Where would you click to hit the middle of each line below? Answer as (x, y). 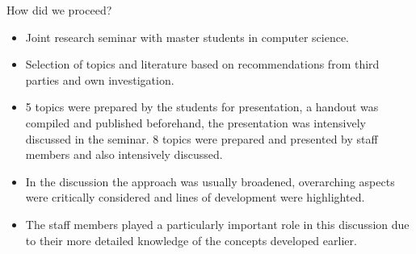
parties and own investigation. (100, 79)
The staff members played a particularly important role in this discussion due (217, 224)
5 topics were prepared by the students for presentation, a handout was (202, 107)
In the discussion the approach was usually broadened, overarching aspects (210, 181)
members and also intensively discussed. (124, 154)
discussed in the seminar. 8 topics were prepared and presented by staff (202, 138)
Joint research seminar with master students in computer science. (187, 37)
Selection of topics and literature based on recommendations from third (202, 64)
